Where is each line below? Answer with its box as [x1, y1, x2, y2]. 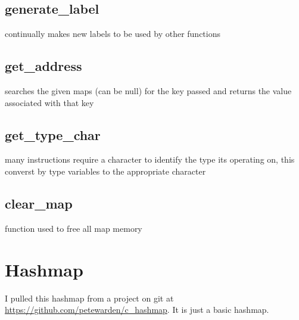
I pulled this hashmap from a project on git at [5, 291, 174, 304]
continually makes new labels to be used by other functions [5, 27, 221, 40]
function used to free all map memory [5, 222, 142, 234]
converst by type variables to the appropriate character [5, 164, 206, 177]
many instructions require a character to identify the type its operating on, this [5, 153, 295, 166]
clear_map [5, 194, 73, 212]
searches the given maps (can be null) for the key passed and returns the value [5, 85, 292, 97]
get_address [5, 57, 82, 75]
